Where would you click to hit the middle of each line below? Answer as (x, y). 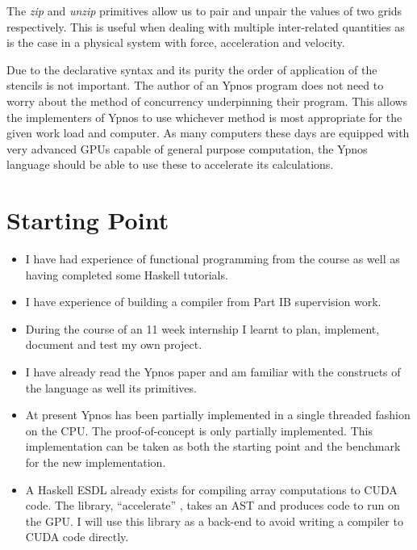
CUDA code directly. (77, 537)
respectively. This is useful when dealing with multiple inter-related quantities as (206, 26)
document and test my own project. (114, 344)
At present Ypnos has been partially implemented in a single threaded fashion (218, 415)
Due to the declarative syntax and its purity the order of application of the (192, 69)
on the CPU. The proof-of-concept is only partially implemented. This (199, 430)
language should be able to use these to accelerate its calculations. (170, 164)
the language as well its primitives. (111, 387)
